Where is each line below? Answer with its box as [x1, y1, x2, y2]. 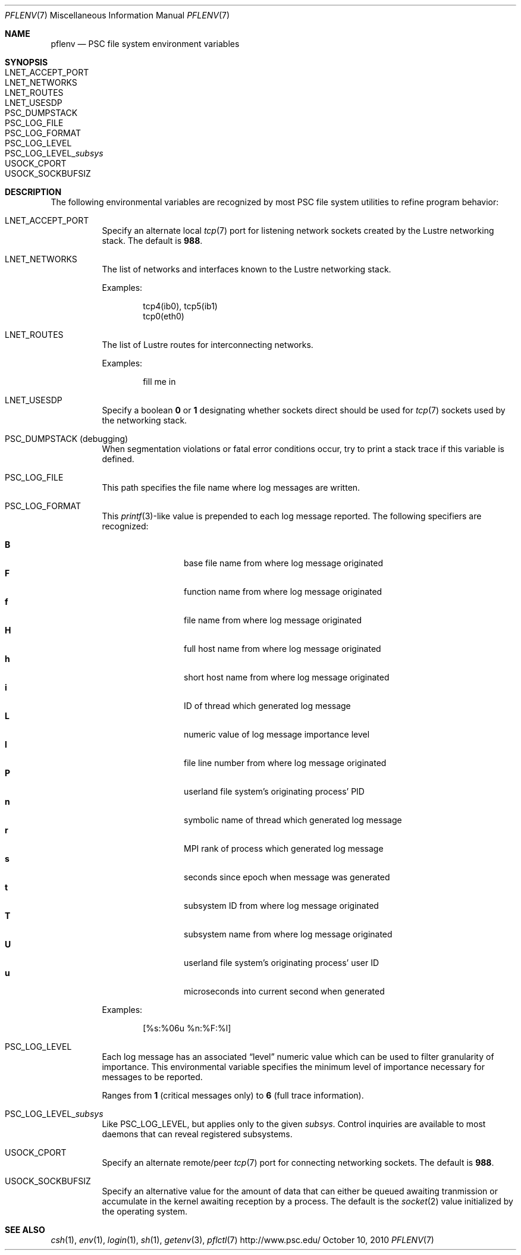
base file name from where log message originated [184, 558, 384, 568]
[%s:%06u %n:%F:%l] [143, 1023, 231, 1033]
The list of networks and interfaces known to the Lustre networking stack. [102, 264, 391, 274]
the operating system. [102, 1206, 187, 1216]
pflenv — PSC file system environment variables [51, 39, 240, 49]
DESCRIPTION [5, 187, 62, 197]
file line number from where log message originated [184, 758, 387, 768]
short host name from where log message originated [184, 672, 390, 682]
